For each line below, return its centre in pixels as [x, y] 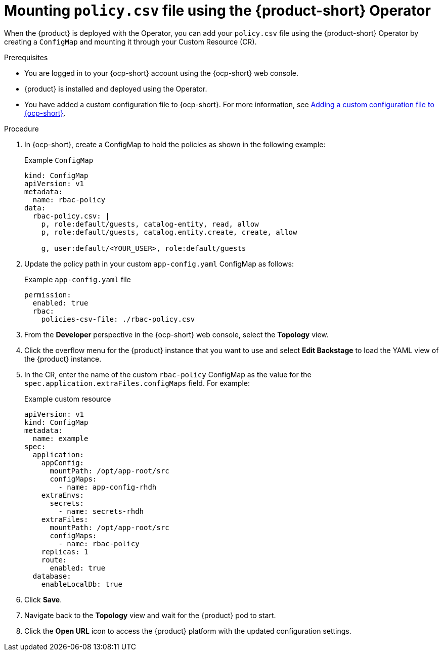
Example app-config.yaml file [78, 279]
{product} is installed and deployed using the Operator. [116, 89]
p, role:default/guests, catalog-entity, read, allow [150, 224]
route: [54, 560]
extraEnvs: [63, 495]
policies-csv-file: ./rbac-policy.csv [118, 319]
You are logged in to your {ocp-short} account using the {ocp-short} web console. [162, 73]
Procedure [21, 128]
